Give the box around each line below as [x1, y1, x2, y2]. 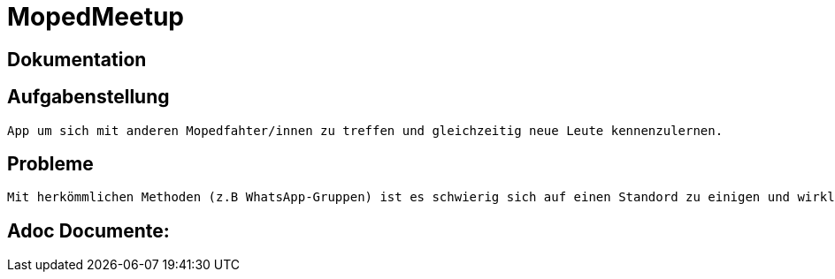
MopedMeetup [7, 2, 185, 32]
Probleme [7, 153, 94, 176]
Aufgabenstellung [7, 86, 170, 109]
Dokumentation [7, 48, 147, 71]
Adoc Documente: [7, 219, 170, 242]
